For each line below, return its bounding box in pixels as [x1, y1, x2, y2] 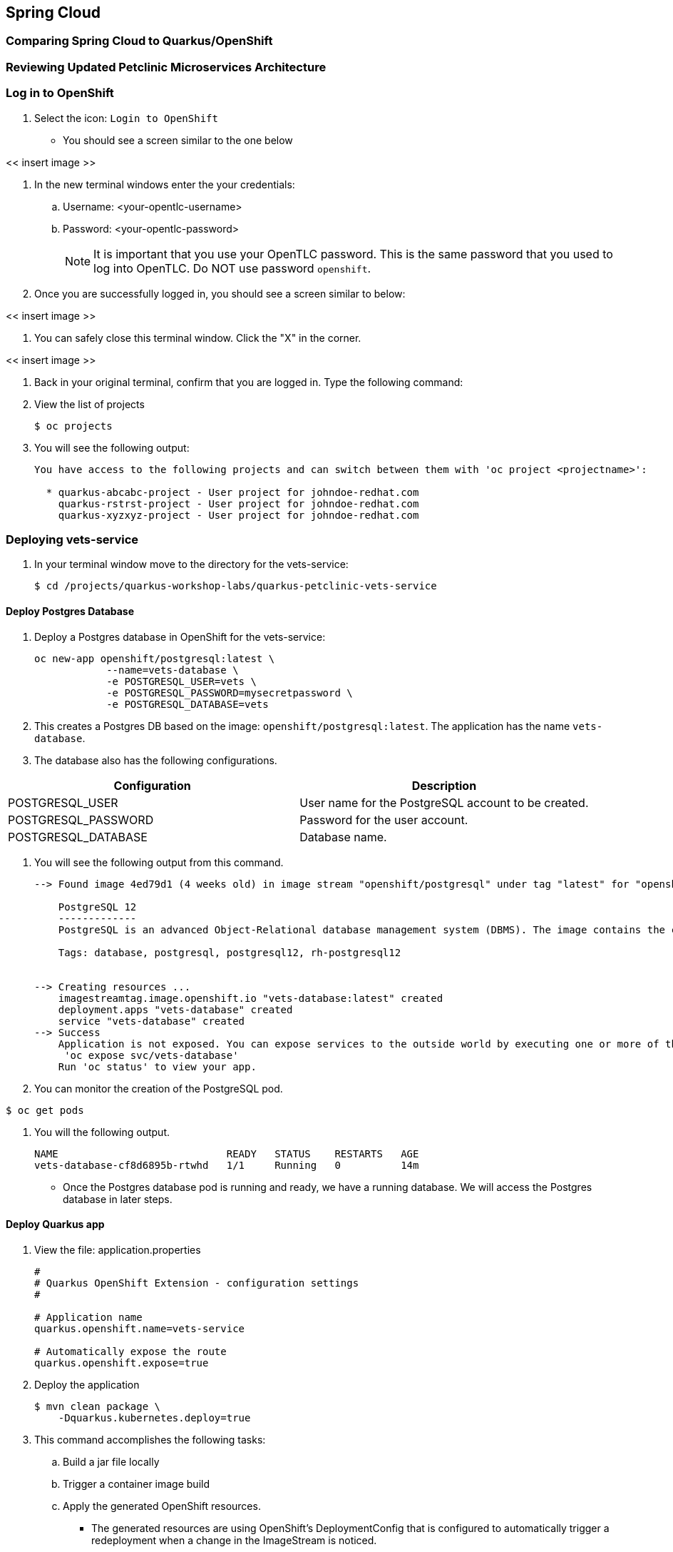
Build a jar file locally [63, 1455, 160, 1468]
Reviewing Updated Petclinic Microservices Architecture [6, 59, 327, 74]
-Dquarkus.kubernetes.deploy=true [58, 1411, 251, 1424]
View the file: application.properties [34, 1243, 201, 1256]
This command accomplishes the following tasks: [34, 1433, 266, 1446]
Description [411, 778, 477, 793]
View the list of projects [34, 397, 145, 410]
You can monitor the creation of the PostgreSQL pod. [34, 1082, 283, 1095]
